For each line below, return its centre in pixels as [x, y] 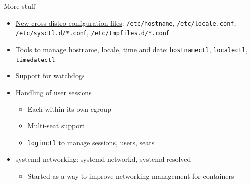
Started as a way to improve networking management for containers [131, 175]
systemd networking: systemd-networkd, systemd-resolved [103, 159]
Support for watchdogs [50, 76]
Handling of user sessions [54, 92]
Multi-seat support [56, 125]
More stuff [20, 6]
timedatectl [35, 60]
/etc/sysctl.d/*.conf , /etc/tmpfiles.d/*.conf [93, 32]
